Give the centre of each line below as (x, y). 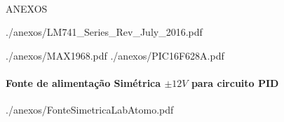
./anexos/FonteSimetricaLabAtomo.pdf (90, 110)
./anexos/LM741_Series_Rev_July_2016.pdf (104, 32)
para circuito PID (235, 82)
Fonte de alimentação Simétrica (83, 82)
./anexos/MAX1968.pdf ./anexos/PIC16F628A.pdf (115, 55)
